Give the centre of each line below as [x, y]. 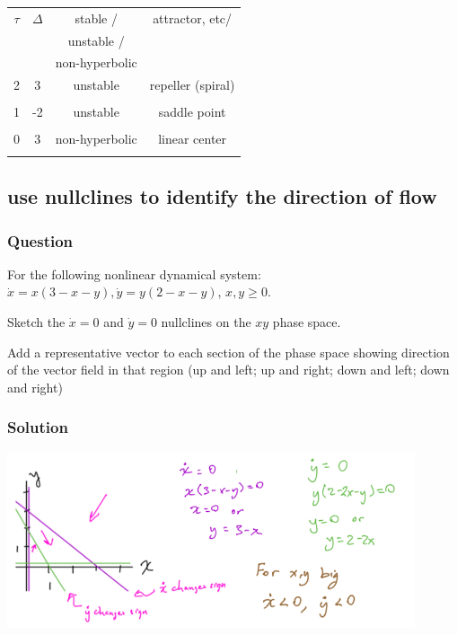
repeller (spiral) [192, 85]
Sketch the [36, 322]
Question [40, 240]
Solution [38, 427]
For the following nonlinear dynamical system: [134, 273]
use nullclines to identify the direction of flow [222, 196]
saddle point [192, 112]
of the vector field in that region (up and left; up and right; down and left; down [228, 370]
